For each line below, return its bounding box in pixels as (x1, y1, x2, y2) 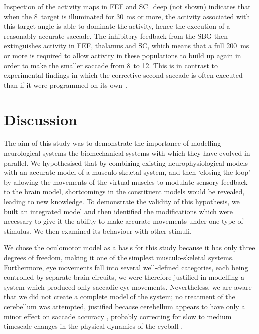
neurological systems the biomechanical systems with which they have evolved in (4, 148, 250, 158)
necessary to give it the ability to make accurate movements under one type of (4, 216, 243, 226)
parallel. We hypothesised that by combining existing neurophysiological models (4, 157, 248, 167)
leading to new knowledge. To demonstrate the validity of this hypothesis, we (4, 196, 240, 207)
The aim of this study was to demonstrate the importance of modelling (4, 138, 221, 148)
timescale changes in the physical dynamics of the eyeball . (4, 321, 183, 331)
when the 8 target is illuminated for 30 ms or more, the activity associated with (4, 11, 250, 21)
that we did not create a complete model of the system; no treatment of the (4, 291, 235, 302)
